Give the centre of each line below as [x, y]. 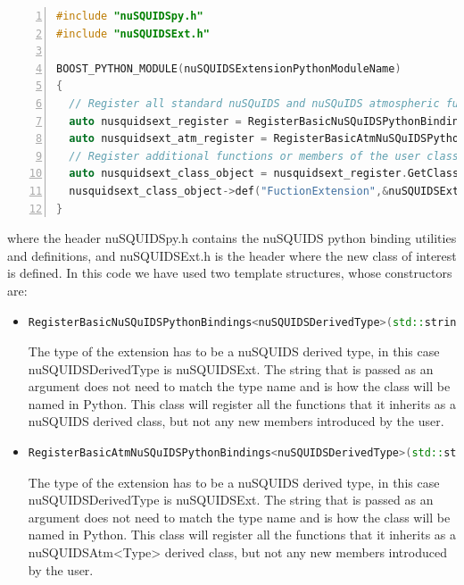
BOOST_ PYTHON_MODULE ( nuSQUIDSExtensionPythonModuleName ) [229, 68]
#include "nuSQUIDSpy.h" [130, 16]
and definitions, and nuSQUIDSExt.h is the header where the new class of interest [232, 255]
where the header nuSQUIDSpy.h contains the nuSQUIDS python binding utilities [232, 238]
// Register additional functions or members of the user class [264, 156]
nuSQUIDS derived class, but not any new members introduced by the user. [236, 421]
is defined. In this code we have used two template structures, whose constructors [230, 273]
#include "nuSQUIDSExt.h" [133, 33]
